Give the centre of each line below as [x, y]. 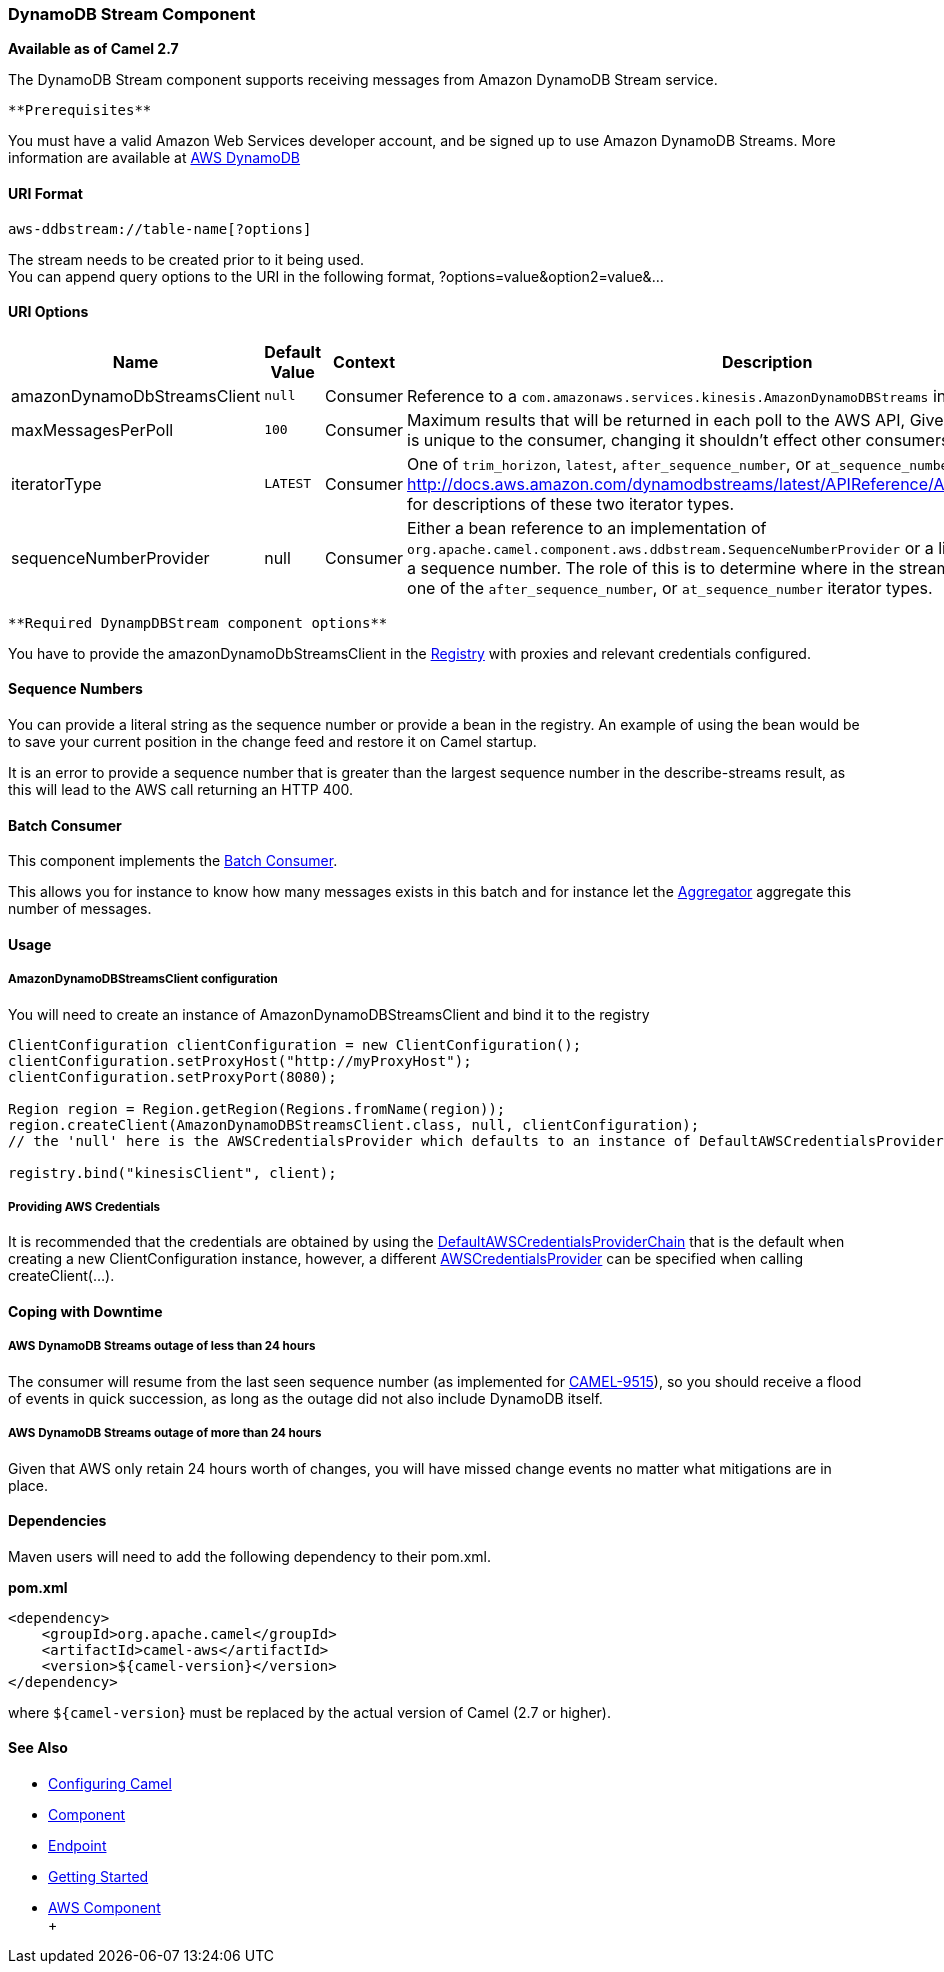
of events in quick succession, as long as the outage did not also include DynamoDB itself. [305, 1398]
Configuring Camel [110, 1784]
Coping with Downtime [85, 1312]
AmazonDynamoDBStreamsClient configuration [143, 979]
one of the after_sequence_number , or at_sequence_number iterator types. [670, 587]
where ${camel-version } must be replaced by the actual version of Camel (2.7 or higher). [309, 1712]
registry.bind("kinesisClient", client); [172, 1172]
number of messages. [80, 909]
